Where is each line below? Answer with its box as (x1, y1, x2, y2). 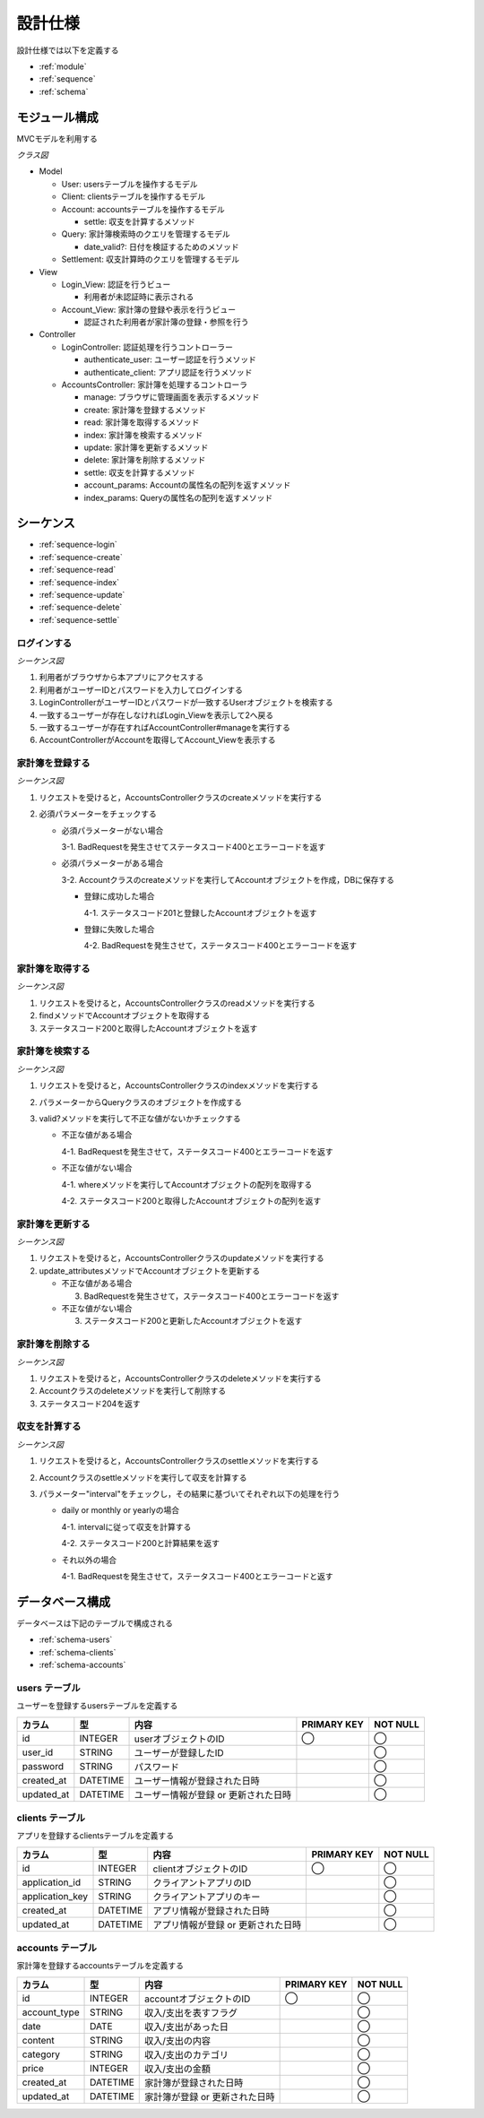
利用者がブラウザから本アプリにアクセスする (39, 672, 204, 683)
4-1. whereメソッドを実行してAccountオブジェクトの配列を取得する (61, 1179, 313, 1189)
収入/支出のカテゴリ (143, 2048, 229, 2061)
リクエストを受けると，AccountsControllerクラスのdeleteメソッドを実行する (39, 1372, 322, 1384)
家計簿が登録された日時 (143, 2076, 244, 2088)
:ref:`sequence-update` (39, 590, 125, 601)
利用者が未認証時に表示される (83, 291, 194, 302)
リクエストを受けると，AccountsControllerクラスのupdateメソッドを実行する (39, 1253, 324, 1264)
